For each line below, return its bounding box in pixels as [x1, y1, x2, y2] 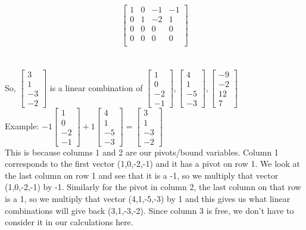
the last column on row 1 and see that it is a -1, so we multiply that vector [5, 169, 279, 181]
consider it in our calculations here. [5, 216, 133, 228]
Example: [5, 120, 39, 132]
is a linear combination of [49, 81, 143, 94]
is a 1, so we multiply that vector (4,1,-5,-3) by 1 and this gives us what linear [5, 192, 291, 204]
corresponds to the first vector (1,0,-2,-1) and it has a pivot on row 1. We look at [5, 157, 300, 170]
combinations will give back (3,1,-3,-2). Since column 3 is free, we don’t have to [5, 204, 294, 216]
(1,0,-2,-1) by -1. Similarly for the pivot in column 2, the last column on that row [5, 181, 301, 193]
